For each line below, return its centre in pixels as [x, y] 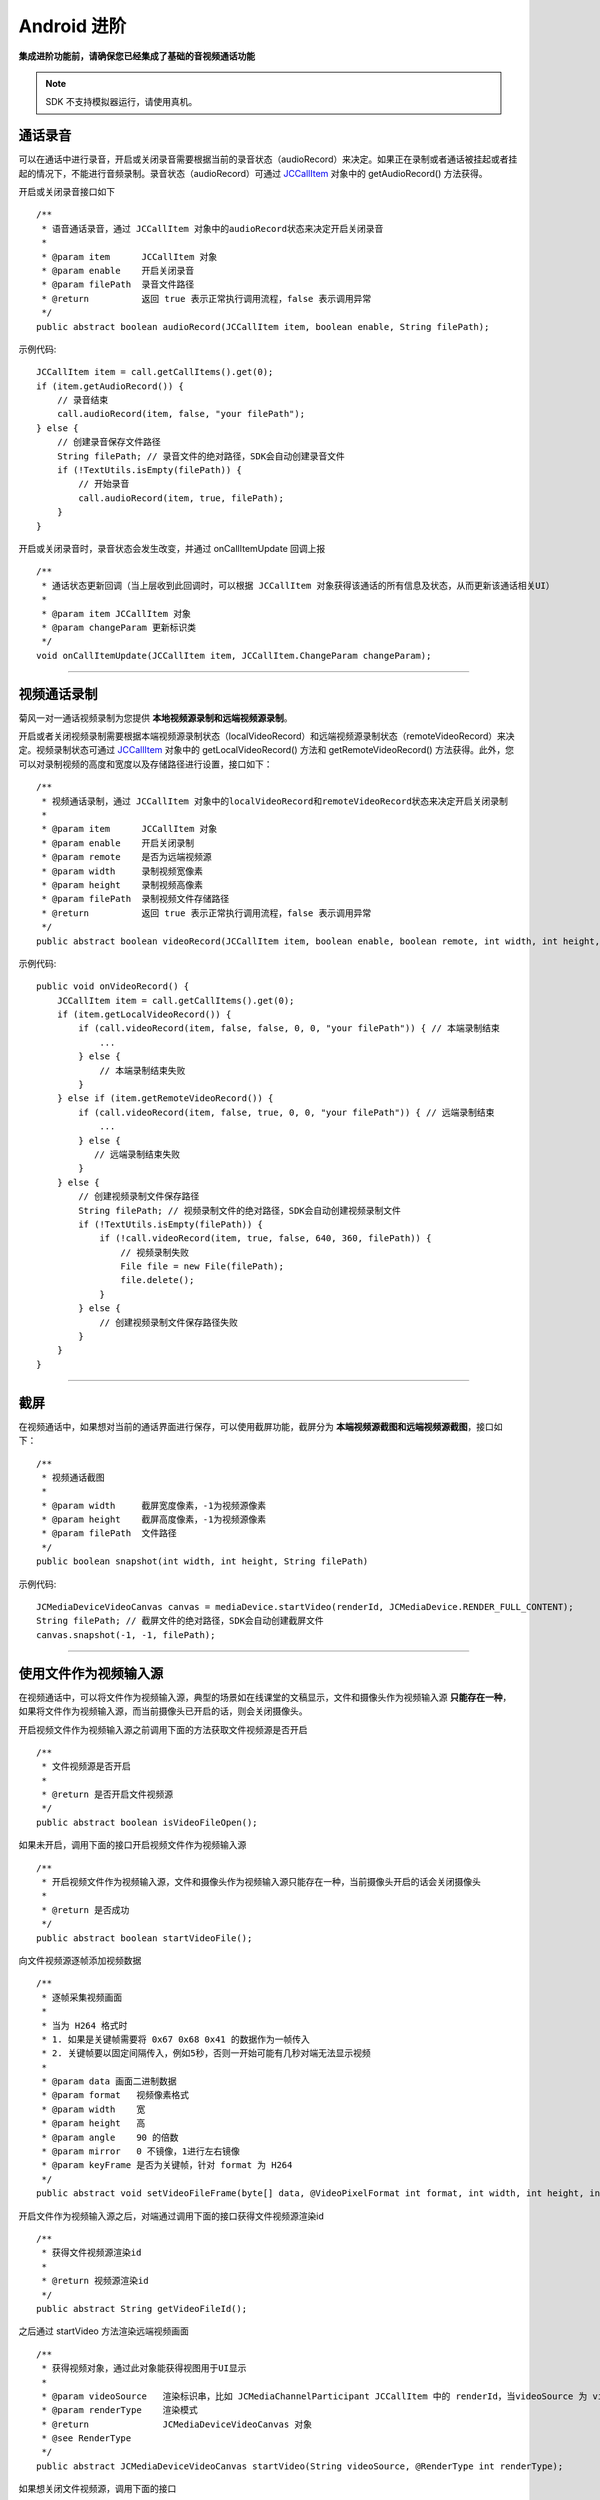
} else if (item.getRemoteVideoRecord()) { [165, 1098]
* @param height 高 [93, 2123]
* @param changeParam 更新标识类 [119, 627]
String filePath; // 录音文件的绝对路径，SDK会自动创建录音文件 [200, 456]
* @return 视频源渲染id [95, 2281]
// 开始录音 [104, 484]
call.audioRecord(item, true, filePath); [181, 498]
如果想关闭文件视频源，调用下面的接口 [97, 2489]
